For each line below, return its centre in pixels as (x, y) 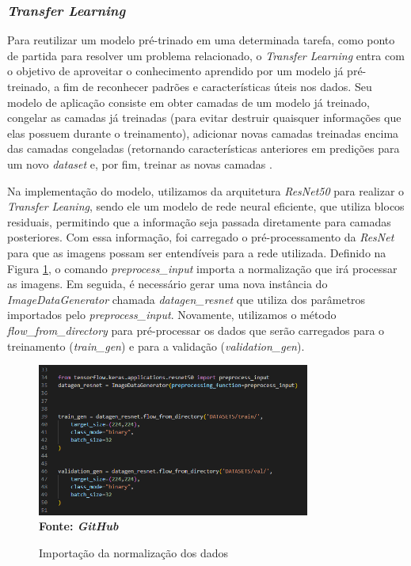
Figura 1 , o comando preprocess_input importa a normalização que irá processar (202, 268)
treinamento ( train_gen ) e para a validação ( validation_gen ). (156, 346)
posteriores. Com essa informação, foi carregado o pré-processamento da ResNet (201, 237)
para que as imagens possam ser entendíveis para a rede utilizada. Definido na (197, 252)
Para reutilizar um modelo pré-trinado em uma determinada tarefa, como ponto (201, 40)
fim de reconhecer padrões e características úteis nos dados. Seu (217, 86)
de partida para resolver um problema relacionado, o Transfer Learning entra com (206, 55)
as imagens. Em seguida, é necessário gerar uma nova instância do (167, 284)
